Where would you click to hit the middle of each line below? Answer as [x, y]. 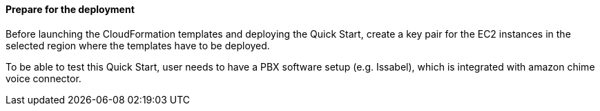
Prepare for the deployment [70, 9]
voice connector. [43, 78]
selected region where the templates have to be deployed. [138, 45]
